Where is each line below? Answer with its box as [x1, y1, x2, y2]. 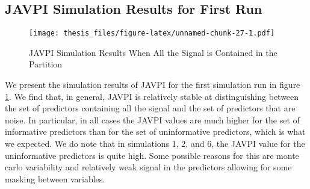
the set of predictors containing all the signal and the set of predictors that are [5, 102, 296, 114]
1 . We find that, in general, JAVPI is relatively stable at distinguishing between [5, 90, 299, 102]
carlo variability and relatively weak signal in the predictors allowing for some [5, 161, 292, 173]
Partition [29, 58, 63, 70]
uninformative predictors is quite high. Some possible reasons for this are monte [5, 149, 299, 161]
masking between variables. [5, 172, 105, 185]
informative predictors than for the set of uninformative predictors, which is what [5, 125, 306, 138]
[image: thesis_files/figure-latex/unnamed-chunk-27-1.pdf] [29, 29, 275, 38]
